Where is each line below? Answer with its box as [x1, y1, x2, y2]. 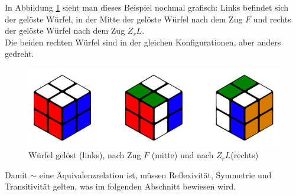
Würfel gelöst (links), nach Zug [28, 149, 141, 161]
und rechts [253, 12, 291, 25]
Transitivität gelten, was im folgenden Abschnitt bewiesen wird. [5, 180, 236, 192]
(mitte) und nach [151, 149, 214, 161]
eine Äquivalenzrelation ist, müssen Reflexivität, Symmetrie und [39, 168, 272, 181]
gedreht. [5, 47, 34, 60]
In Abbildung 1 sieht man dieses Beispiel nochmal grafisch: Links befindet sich [5, 1, 289, 13]
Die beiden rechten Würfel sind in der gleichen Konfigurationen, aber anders [5, 35, 281, 48]
